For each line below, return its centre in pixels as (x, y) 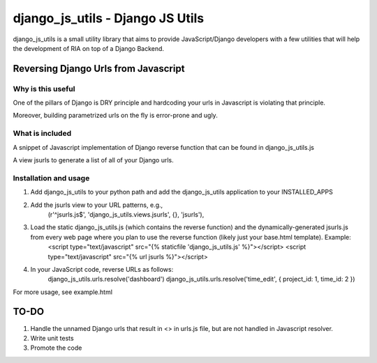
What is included (42, 134)
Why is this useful (44, 88)
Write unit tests (52, 338)
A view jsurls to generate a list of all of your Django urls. (93, 160)
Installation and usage (51, 178)
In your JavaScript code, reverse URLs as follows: (102, 269)
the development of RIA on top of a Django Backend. (88, 48)
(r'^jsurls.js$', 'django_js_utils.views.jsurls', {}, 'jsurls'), (126, 214)
